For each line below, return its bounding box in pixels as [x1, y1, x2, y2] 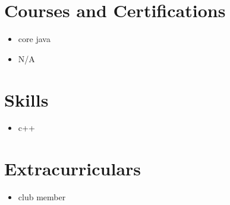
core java [18, 33, 51, 45]
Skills [4, 87, 49, 111]
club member [18, 191, 66, 203]
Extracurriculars [4, 156, 141, 181]
